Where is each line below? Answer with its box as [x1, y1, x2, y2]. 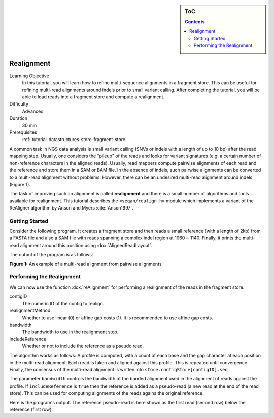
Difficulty [9, 101, 29, 107]
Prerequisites [9, 129, 38, 135]
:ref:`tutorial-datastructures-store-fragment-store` [22, 136, 127, 143]
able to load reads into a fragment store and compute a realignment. [22, 94, 165, 100]
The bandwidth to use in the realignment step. [22, 329, 119, 335]
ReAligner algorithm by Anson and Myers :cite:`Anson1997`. [9, 204, 134, 211]
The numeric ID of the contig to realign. [22, 300, 105, 306]
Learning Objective [9, 73, 49, 79]
